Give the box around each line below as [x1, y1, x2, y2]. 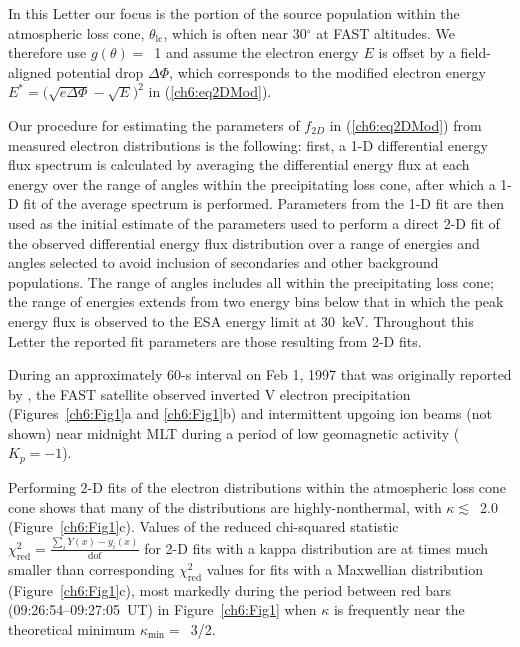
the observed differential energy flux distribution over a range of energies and [8, 232, 480, 253]
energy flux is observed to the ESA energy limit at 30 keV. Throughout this [8, 310, 474, 331]
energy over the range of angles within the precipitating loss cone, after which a [8, 173, 496, 194]
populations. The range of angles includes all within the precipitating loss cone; [8, 271, 494, 292]
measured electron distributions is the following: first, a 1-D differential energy [8, 134, 488, 155]
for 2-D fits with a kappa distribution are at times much [144, 537, 489, 558]
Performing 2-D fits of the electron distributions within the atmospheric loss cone [8, 476, 507, 497]
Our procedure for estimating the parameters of [8, 114, 300, 135]
